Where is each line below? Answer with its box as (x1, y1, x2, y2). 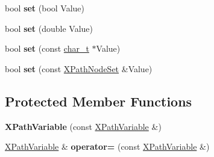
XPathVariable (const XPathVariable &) (5, 120, 162, 132)
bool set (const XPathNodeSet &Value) (5, 62, 153, 75)
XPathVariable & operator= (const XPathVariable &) (5, 140, 210, 153)
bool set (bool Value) (5, 2, 85, 14)
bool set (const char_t (5, 42, 89, 55)
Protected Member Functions (5, 91, 192, 110)
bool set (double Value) (5, 22, 93, 34)
